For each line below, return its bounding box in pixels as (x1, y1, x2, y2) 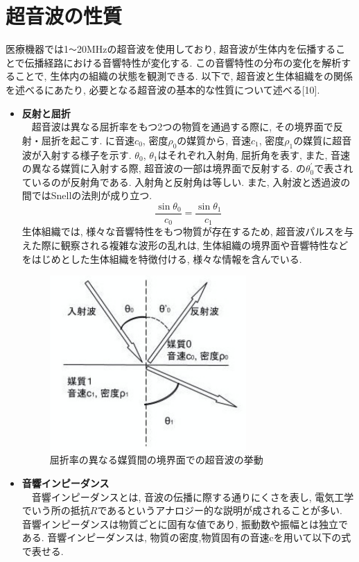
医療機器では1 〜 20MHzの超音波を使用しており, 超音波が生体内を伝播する (6, 42, 336, 56)
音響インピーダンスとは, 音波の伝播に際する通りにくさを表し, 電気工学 (31, 489, 354, 504)
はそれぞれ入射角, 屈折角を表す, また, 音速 (157, 147, 351, 162)
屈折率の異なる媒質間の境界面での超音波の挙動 (49, 452, 263, 467)
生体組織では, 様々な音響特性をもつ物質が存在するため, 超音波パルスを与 (21, 224, 354, 239)
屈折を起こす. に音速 (41, 133, 135, 147)
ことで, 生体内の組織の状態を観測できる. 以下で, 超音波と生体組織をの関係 (15, 69, 353, 83)
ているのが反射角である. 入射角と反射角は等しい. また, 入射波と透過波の (21, 174, 351, 189)
